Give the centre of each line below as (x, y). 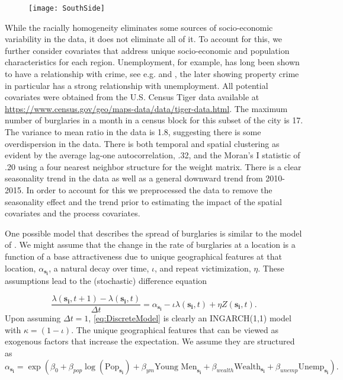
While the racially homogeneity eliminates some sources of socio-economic (139, 27)
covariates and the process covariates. (73, 213)
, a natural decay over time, (99, 268)
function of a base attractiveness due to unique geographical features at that (143, 256)
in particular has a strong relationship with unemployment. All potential (137, 85)
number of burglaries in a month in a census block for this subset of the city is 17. (154, 120)
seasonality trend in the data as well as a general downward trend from (134, 178)
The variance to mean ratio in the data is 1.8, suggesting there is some (133, 132)
